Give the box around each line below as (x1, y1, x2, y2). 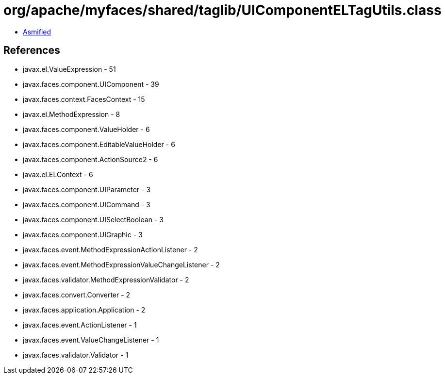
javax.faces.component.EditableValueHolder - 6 (23, 140, 175, 148)
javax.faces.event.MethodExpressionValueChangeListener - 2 (23, 260, 220, 269)
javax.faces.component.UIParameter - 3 (23, 185, 151, 194)
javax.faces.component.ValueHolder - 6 (23, 125, 150, 133)
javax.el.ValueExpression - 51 (23, 65, 116, 73)
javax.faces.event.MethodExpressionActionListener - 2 (23, 245, 198, 254)
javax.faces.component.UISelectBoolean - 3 (23, 215, 164, 224)
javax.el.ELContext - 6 (23, 170, 93, 179)
